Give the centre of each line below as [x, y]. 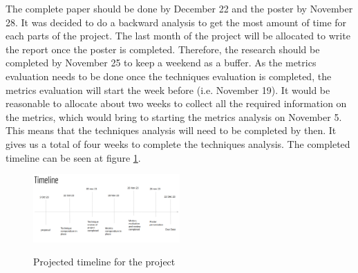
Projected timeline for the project [104, 262]
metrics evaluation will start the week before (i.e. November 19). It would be [168, 90]
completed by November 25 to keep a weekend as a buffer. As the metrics [161, 63]
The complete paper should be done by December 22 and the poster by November [179, 8]
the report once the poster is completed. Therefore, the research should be [163, 49]
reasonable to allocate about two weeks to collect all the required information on [176, 103]
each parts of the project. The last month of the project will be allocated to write [178, 36]
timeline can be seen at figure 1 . [73, 157]
